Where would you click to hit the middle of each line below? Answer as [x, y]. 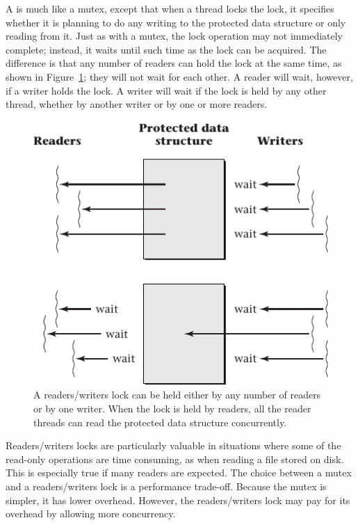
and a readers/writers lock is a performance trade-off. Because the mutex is [166, 486]
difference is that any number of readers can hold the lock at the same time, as [174, 63]
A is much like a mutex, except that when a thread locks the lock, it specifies [170, 8]
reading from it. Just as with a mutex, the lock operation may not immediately [174, 36]
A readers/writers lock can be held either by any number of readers [177, 395]
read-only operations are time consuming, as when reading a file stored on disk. [175, 459]
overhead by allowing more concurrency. [91, 514]
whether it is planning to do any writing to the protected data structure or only [176, 22]
